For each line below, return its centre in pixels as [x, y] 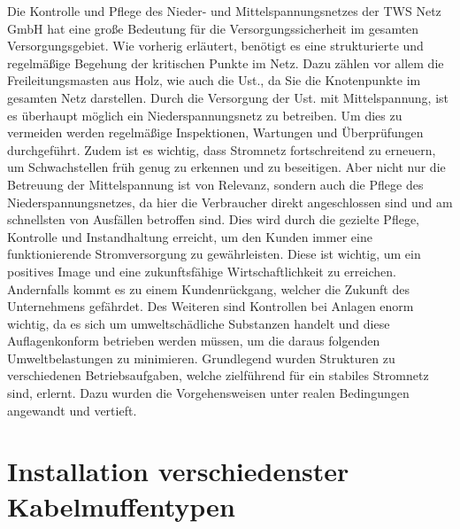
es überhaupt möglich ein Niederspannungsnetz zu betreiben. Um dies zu [205, 115]
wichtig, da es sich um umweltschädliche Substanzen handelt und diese [199, 323]
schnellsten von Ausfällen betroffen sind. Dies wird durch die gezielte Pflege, [213, 219]
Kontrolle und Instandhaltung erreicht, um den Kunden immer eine [190, 236]
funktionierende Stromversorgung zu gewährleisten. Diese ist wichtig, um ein [214, 254]
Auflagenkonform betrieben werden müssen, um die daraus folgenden [194, 341]
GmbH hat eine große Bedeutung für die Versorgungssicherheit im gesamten [213, 28]
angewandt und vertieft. [72, 410]
